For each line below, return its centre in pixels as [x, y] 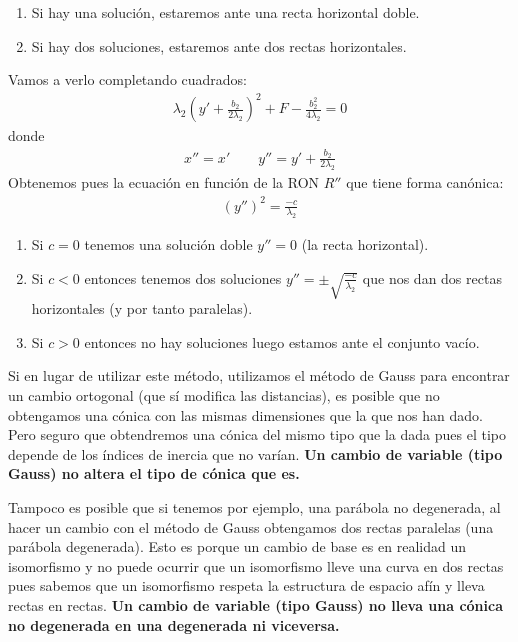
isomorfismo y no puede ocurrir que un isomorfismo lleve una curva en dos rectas [256, 565]
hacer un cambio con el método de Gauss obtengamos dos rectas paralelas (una [251, 526]
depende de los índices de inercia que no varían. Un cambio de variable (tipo [255, 453]
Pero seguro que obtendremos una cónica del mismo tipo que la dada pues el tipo [257, 434]
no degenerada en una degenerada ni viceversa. [174, 624]
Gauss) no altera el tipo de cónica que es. [154, 473]
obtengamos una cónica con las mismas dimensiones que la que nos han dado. [245, 414]
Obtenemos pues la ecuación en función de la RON [164, 182]
